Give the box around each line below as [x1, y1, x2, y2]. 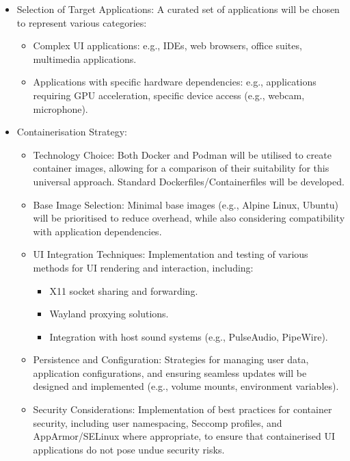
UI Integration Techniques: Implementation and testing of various [33, 247, 308, 261]
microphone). [33, 101, 88, 116]
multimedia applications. [33, 51, 137, 66]
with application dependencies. [33, 224, 162, 238]
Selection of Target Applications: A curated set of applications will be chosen [16, 2, 340, 16]
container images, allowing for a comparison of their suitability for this [33, 161, 329, 175]
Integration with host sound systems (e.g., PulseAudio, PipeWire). [49, 329, 328, 343]
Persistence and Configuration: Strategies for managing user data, [33, 352, 309, 367]
